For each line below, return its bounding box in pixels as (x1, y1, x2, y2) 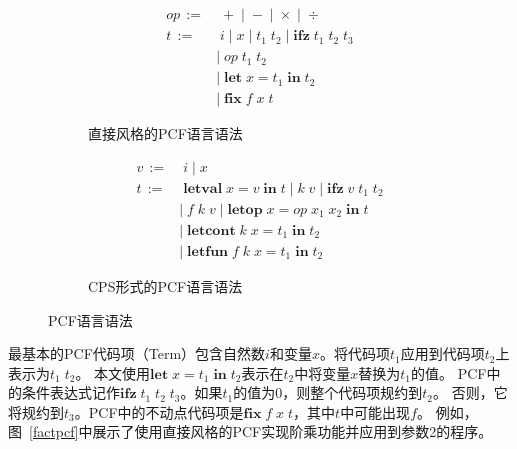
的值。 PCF (410, 362, 487, 383)
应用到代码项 (400, 343, 485, 364)
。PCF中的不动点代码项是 (74, 401, 244, 422)
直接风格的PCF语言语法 (88, 123, 243, 144)
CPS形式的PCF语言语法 (88, 275, 243, 296)
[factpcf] (29, 421, 79, 442)
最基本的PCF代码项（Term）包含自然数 (8, 343, 266, 364)
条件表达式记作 (21, 382, 120, 403)
